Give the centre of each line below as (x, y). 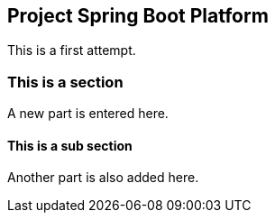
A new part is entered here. (88, 114)
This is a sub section (70, 145)
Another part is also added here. (103, 178)
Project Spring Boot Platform (138, 16)
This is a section (65, 82)
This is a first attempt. (72, 50)
